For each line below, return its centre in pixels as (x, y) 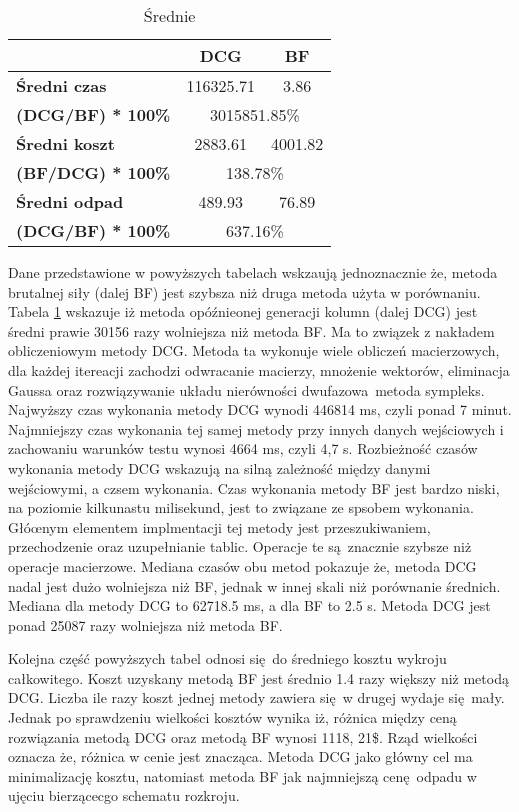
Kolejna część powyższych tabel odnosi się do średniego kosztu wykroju (227, 658)
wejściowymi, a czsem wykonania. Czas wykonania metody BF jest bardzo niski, (254, 487)
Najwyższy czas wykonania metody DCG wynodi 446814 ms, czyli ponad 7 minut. (260, 409)
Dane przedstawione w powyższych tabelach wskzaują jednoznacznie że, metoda (253, 272)
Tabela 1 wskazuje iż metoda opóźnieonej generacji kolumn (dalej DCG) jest (243, 311)
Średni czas (61, 85)
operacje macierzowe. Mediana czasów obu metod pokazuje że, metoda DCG (242, 565)
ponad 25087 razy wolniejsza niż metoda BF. (145, 624)
